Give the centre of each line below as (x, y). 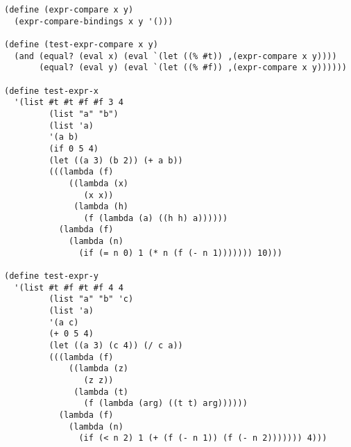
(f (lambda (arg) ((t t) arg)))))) (165, 404)
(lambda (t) (101, 392)
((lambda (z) (99, 369)
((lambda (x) (99, 183)
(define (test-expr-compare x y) (81, 44)
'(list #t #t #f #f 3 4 (69, 103)
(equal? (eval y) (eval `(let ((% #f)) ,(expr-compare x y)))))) (193, 68)
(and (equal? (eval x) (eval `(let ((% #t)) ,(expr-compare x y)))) (175, 56)
